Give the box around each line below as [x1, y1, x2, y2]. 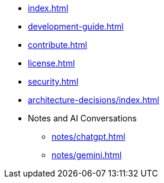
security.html [28, 76, 79, 86]
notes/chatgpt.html [52, 131, 126, 142]
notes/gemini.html [52, 150, 122, 160]
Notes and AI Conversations [28, 113, 137, 123]
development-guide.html [28, 21, 124, 31]
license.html [28, 58, 75, 68]
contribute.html [28, 40, 88, 50]
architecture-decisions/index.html [28, 95, 159, 105]
